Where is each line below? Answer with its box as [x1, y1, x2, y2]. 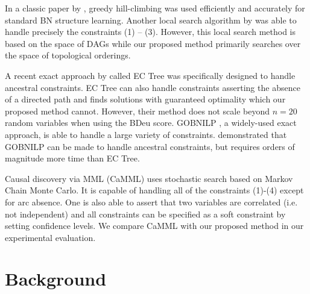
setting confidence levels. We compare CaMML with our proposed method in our [5, 219, 304, 232]
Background [5, 266, 107, 291]
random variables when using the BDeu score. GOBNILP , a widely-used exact [5, 116, 297, 129]
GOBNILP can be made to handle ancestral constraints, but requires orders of [5, 140, 295, 152]
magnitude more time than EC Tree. [5, 152, 140, 164]
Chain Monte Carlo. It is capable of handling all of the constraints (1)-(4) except [5, 184, 304, 196]
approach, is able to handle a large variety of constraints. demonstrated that [5, 128, 287, 140]
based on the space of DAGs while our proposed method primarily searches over [5, 37, 301, 49]
